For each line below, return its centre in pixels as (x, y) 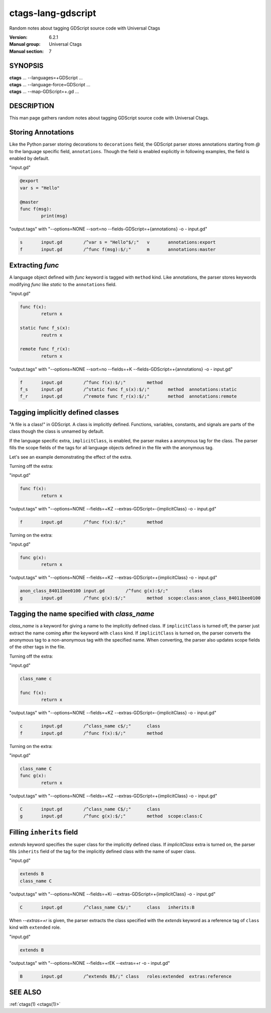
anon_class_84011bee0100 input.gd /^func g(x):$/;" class (111, 591)
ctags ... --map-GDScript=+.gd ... (44, 92)
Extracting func (34, 265)
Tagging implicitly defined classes (64, 412)
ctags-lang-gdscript (53, 13)
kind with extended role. (35, 927)
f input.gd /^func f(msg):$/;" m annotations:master (118, 249)
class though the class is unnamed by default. (57, 431)
